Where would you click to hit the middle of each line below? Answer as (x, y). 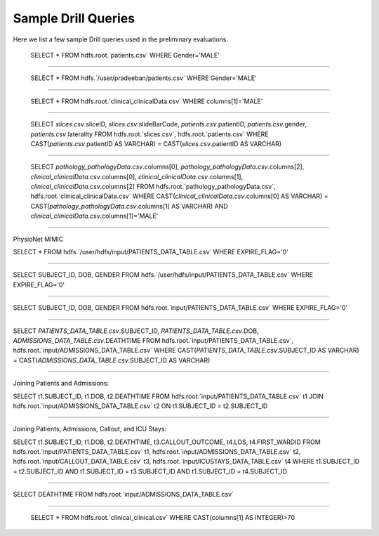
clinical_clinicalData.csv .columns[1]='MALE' (94, 216)
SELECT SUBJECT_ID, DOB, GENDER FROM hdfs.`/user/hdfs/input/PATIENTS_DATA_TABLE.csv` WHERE (163, 275)
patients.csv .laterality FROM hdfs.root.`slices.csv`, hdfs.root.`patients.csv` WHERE (149, 134)
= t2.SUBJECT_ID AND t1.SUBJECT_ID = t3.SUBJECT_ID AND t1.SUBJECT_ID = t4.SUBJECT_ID (150, 471)
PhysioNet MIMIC (38, 239)
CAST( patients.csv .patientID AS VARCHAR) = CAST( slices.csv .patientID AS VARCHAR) (156, 143)
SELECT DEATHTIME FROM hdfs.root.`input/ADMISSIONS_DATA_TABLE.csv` (124, 495)
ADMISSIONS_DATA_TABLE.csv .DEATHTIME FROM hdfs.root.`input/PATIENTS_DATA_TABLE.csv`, (153, 340)
